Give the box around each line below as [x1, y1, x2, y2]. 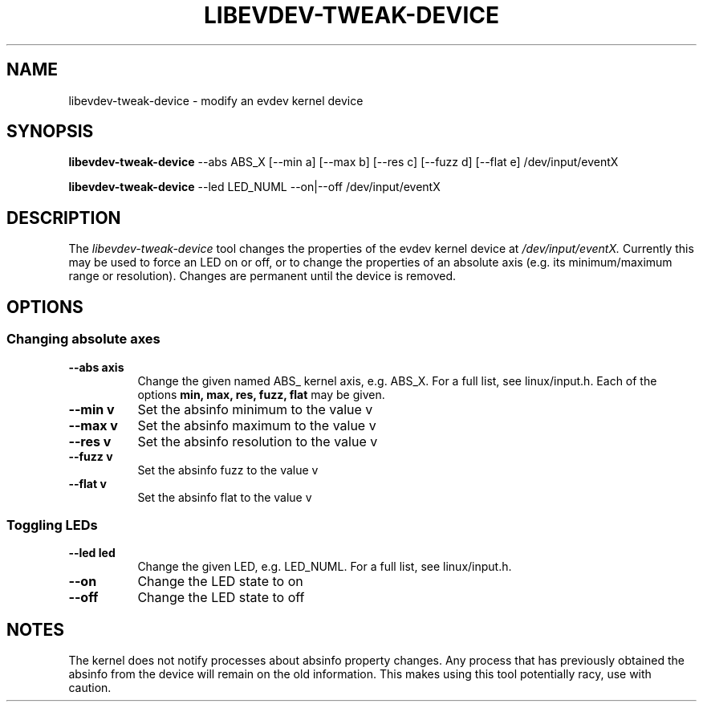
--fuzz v [68, 449, 113, 463]
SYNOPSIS [6, 121, 94, 142]
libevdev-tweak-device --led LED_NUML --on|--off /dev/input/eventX [68, 180, 441, 194]
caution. [68, 681, 112, 695]
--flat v [68, 476, 107, 490]
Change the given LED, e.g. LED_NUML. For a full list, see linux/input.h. [137, 559, 512, 574]
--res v [68, 433, 112, 450]
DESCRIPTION [6, 207, 121, 228]
